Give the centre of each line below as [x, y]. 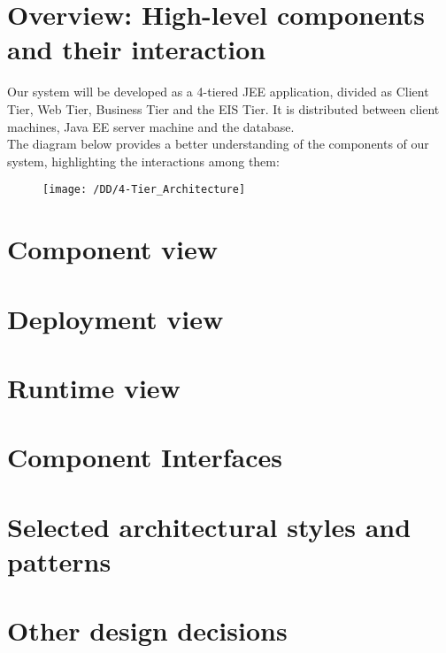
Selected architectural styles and [209, 526]
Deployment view [115, 318]
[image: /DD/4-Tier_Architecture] [144, 190]
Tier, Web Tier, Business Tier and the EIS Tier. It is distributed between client [223, 108]
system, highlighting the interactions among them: [143, 161]
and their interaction [137, 49]
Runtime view [94, 387]
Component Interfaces [145, 457]
